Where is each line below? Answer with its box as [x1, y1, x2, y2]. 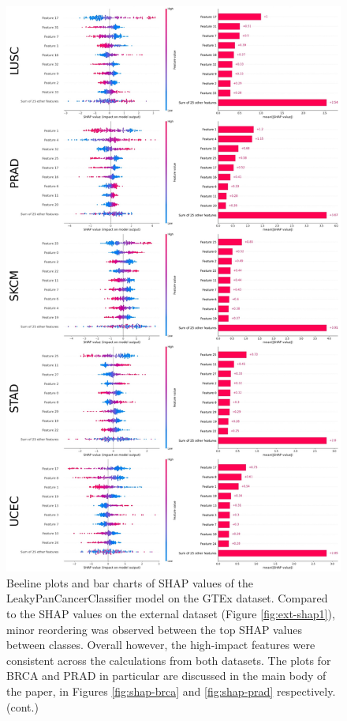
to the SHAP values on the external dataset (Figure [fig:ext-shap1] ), [6, 606, 335, 622]
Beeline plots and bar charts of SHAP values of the [6, 574, 253, 591]
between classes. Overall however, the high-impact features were [6, 636, 315, 653]
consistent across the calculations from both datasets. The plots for [6, 651, 331, 668]
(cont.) [6, 698, 39, 715]
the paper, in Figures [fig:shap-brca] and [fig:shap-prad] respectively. [6, 683, 336, 700]
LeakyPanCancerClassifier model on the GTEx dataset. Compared [6, 590, 328, 606]
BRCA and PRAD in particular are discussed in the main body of [6, 667, 326, 684]
